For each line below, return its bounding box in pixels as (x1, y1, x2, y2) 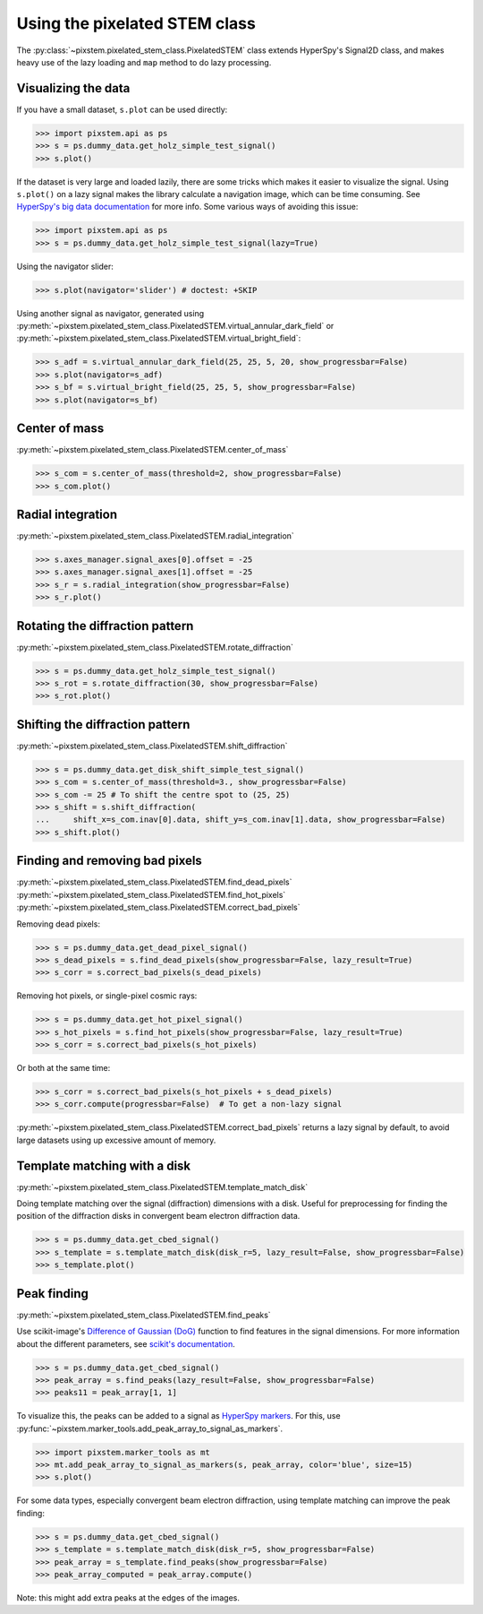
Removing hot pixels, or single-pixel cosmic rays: (16, 990, 198, 1001)
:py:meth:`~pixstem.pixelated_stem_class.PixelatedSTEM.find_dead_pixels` (16, 876, 292, 887)
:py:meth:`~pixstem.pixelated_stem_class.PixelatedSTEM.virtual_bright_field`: (16, 332, 301, 344)
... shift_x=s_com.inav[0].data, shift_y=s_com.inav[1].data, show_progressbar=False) (35, 815, 446, 824)
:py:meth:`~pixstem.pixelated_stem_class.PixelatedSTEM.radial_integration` (16, 531, 294, 541)
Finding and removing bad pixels (16, 853, 203, 868)
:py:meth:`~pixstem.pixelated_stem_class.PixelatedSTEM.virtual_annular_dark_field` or (16, 321, 335, 332)
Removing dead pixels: (16, 919, 100, 929)
